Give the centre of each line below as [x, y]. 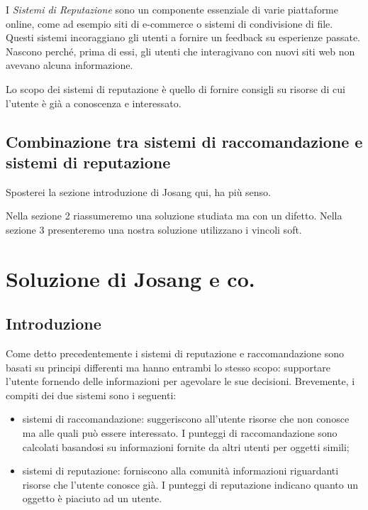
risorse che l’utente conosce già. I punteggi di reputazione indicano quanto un [190, 484]
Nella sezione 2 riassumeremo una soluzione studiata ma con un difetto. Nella [174, 216]
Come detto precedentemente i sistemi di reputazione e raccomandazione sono [175, 353]
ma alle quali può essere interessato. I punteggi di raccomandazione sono [180, 433]
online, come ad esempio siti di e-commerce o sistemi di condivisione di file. [169, 23]
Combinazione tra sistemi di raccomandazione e [184, 141]
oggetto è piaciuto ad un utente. [92, 498]
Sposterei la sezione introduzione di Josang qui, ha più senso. [139, 191]
